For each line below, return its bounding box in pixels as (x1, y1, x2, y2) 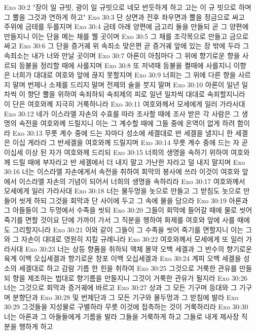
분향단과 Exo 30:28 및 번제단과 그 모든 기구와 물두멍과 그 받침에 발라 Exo (12, 292, 239, 302)
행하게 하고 (19, 321, 53, 331)
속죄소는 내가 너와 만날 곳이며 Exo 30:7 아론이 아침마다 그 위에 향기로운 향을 (4, 50, 240, 60)
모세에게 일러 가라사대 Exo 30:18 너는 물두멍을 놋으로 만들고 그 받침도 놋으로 (4, 186, 241, 196)
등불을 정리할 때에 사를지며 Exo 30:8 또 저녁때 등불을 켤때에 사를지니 (19, 60, 231, 70)
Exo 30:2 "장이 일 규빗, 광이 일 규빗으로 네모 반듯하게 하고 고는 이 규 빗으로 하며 (4, 2, 252, 12)
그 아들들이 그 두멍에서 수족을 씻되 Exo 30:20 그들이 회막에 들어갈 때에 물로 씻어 (4, 205, 252, 215)
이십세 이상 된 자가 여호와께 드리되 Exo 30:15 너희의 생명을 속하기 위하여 (4, 147, 228, 157)
